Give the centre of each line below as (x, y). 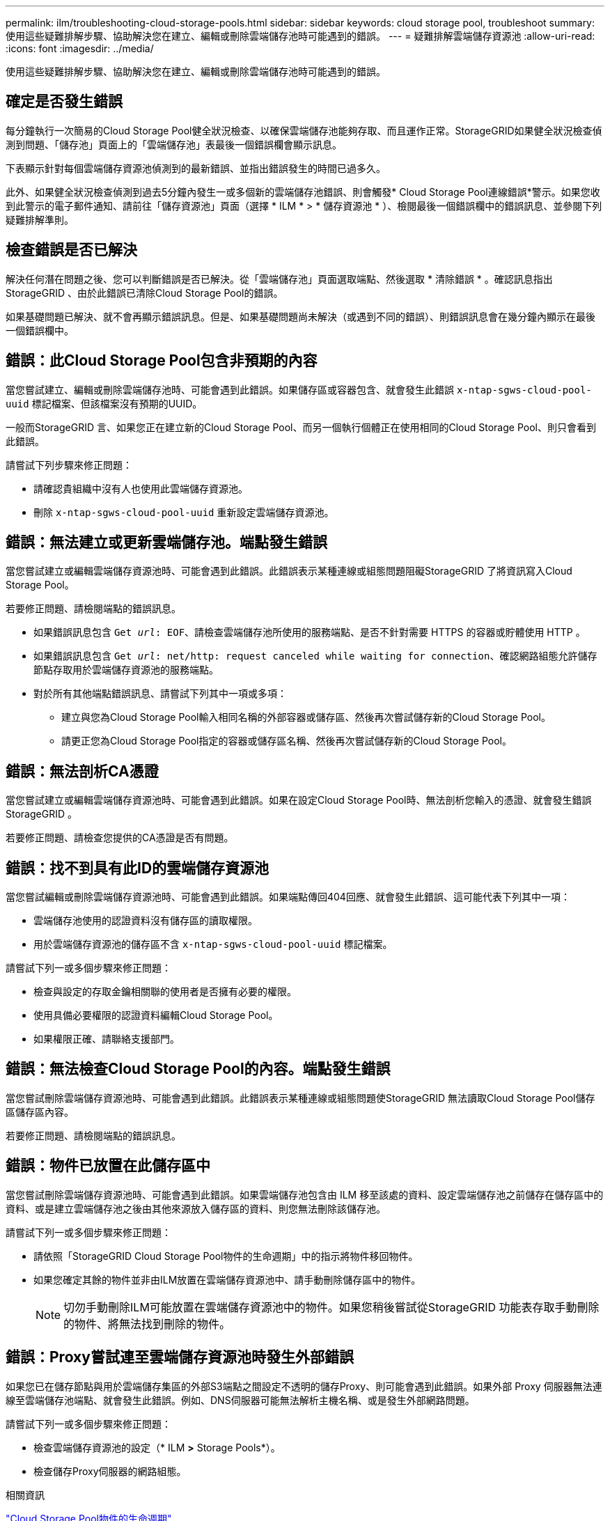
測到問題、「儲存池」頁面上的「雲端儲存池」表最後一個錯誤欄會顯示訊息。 (174, 144)
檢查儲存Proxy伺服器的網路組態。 (110, 1471)
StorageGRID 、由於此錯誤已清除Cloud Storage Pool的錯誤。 (144, 292)
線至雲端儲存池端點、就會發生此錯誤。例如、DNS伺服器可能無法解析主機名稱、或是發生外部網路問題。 (240, 1400)
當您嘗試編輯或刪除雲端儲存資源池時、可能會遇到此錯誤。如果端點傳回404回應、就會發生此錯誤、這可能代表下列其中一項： (288, 897)
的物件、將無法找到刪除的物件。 (147, 1324)
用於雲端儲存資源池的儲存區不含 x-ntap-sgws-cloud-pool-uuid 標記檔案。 (213, 944)
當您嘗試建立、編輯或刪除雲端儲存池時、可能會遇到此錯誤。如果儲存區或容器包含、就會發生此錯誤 (230, 389)
